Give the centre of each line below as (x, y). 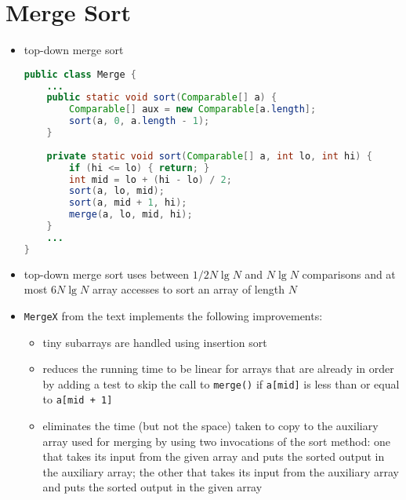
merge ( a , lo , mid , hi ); (131, 215)
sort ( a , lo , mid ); (117, 191)
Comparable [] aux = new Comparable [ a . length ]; (193, 109)
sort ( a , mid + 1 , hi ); (128, 203)
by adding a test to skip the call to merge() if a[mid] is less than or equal (221, 383)
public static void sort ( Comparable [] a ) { (162, 98)
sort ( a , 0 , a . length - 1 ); (140, 121)
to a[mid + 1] (78, 399)
